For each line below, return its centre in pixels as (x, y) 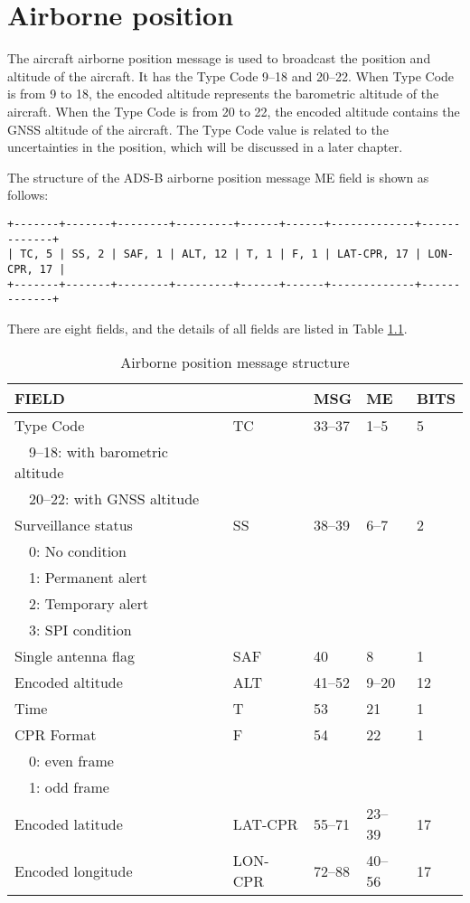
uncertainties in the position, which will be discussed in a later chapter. (205, 147)
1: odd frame (69, 787)
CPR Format (56, 735)
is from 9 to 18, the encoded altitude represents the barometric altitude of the (223, 94)
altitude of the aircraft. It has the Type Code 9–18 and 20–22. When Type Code (231, 75)
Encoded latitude (69, 823)
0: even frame (71, 761)
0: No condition (78, 551)
